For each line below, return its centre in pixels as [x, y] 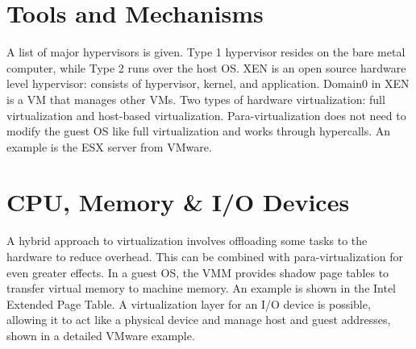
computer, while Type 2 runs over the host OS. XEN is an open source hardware [206, 67]
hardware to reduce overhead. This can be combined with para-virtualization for [205, 256]
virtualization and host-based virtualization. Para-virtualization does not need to [206, 115]
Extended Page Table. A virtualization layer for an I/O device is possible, [189, 303]
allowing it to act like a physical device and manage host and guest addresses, [199, 320]
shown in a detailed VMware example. [101, 335]
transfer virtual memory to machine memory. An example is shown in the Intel [202, 288]
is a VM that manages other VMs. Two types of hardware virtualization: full [196, 99]
